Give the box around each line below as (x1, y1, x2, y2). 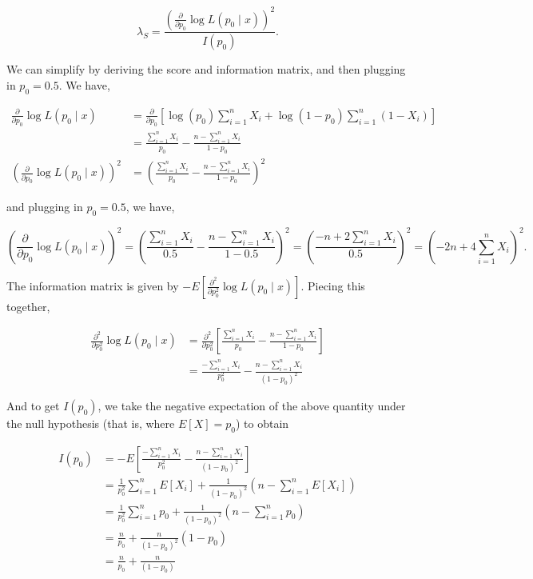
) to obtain (235, 414, 289, 431)
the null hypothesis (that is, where (6, 414, 175, 431)
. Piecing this (300, 277, 365, 293)
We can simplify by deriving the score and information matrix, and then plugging (6, 61, 406, 78)
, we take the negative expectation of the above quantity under (97, 397, 406, 413)
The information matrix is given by (6, 277, 179, 293)
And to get (6, 397, 60, 413)
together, (6, 297, 50, 314)
